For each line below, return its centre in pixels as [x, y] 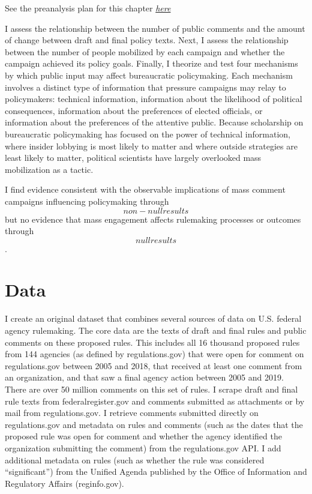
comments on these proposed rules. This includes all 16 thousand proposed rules [152, 342]
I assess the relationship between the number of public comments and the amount [155, 28]
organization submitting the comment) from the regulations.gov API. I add [143, 447]
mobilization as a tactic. [49, 169]
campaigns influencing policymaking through [87, 201]
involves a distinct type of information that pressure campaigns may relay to [145, 87]
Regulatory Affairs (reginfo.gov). [64, 483]
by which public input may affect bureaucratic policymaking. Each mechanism [149, 75]
